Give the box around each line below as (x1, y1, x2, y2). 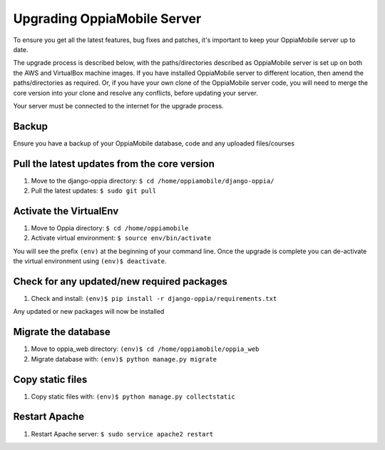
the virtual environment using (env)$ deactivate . (13, 257, 167, 265)
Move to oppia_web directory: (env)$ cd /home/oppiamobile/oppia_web (31, 344, 260, 353)
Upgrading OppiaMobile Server (13, 11, 202, 26)
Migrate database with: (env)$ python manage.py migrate (31, 354, 217, 363)
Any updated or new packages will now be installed (13, 307, 165, 316)
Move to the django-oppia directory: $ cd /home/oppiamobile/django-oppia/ (31, 176, 274, 185)
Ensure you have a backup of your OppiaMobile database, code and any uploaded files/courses (13, 139, 295, 148)
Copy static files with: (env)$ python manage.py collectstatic (31, 392, 235, 401)
